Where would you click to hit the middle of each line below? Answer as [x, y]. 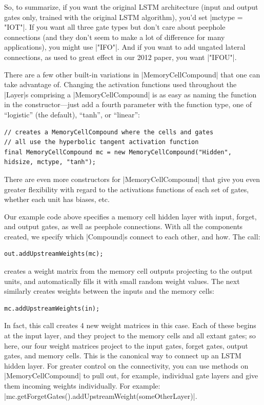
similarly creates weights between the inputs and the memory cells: [109, 291]
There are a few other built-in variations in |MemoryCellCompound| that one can [132, 74]
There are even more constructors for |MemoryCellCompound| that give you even [132, 179]
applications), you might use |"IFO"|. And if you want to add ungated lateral [125, 47]
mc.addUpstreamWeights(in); [52, 308]
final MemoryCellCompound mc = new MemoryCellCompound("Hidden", [118, 152]
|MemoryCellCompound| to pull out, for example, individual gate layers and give [131, 376]
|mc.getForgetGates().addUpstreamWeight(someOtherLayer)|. [101, 396]
